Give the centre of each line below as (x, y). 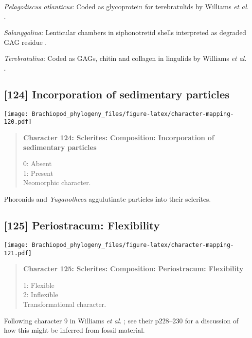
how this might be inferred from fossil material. (74, 330)
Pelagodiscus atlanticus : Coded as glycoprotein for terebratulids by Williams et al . (126, 6)
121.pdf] (18, 253)
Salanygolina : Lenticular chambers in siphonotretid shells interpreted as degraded (125, 32)
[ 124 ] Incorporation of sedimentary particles (117, 94)
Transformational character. (64, 304)
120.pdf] (18, 122)
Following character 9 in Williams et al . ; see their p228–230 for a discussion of (121, 320)
